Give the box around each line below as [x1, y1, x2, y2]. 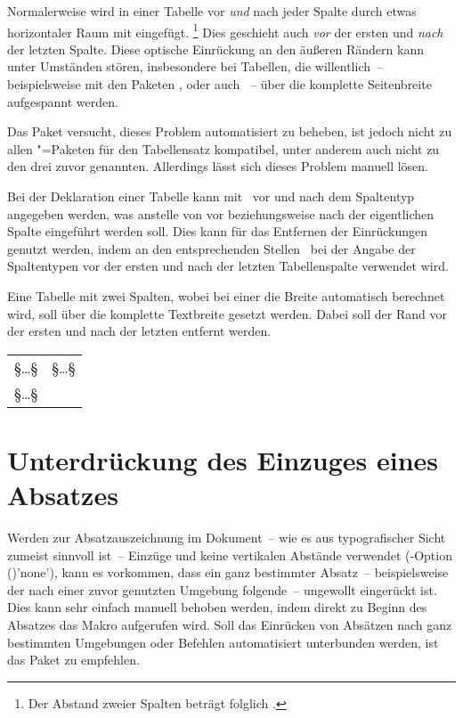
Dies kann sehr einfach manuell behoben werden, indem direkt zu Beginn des [7, 598, 427, 616]
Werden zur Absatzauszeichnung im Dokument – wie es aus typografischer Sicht [7, 528, 446, 547]
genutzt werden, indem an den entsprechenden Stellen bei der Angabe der [7, 239, 416, 257]
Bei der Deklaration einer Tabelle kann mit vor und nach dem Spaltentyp [7, 187, 415, 205]
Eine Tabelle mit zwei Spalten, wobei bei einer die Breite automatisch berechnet [7, 286, 445, 305]
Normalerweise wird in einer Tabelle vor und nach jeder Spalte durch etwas [7, 2, 417, 20]
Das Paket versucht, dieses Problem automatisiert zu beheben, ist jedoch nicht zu [7, 122, 452, 141]
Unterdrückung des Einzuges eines [7, 441, 439, 477]
